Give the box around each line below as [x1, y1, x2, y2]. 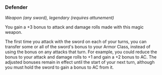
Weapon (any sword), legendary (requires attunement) [5, 15, 115, 21]
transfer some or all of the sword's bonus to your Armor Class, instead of [5, 44, 151, 50]
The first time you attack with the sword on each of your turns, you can [5, 39, 147, 45]
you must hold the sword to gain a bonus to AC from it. [5, 64, 114, 70]
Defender [5, 4, 28, 11]
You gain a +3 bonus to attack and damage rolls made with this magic [5, 24, 144, 30]
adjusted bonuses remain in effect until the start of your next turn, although [5, 60, 155, 65]
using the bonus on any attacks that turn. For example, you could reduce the [5, 49, 157, 55]
